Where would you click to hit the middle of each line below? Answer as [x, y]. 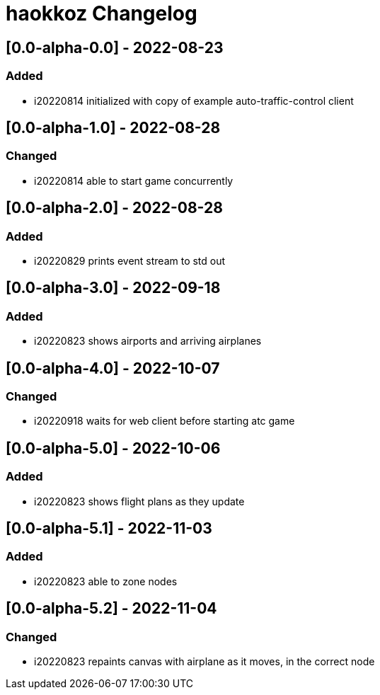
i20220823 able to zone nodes [106, 581]
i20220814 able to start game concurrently [134, 180]
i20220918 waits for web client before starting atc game [165, 421]
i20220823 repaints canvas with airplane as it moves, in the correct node [205, 662]
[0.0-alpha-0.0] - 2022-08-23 [115, 47]
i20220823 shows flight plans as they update [139, 501]
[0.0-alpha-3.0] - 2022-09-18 [113, 288]
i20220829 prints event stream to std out [130, 260]
